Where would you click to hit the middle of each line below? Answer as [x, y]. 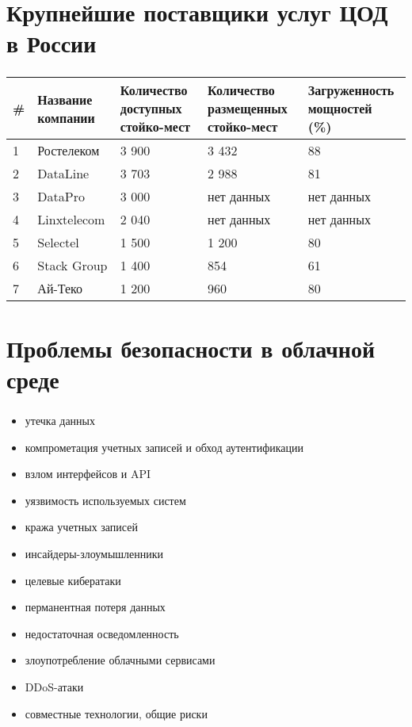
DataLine [63, 174]
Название [65, 99]
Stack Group [72, 266]
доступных [151, 109]
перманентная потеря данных [95, 607]
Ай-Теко [60, 289]
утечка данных [60, 420]
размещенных [248, 109]
